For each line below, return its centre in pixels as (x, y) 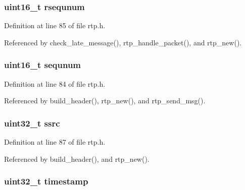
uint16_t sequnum (43, 65)
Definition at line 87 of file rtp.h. (55, 142)
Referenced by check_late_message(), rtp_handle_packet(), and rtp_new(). (123, 42)
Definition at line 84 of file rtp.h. (55, 83)
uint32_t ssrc (32, 123)
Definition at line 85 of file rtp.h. (55, 25)
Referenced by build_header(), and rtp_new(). (77, 159)
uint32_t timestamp (46, 181)
